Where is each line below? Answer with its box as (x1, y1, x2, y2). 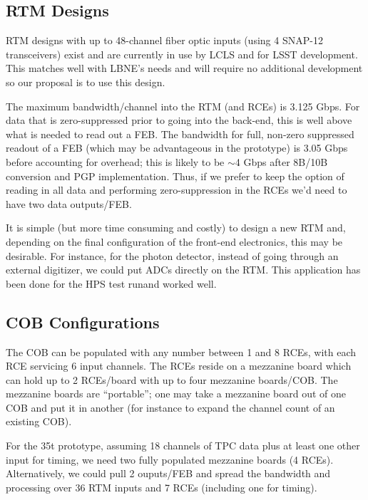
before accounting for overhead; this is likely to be (6, 154, 225, 169)
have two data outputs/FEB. (6, 196, 132, 211)
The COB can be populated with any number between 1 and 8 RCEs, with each (6, 344, 357, 359)
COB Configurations (6, 311, 160, 333)
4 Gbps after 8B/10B (235, 154, 328, 169)
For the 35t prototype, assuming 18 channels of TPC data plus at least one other (6, 438, 360, 453)
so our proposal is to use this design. (6, 74, 165, 89)
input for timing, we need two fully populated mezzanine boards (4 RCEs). (6, 452, 334, 467)
